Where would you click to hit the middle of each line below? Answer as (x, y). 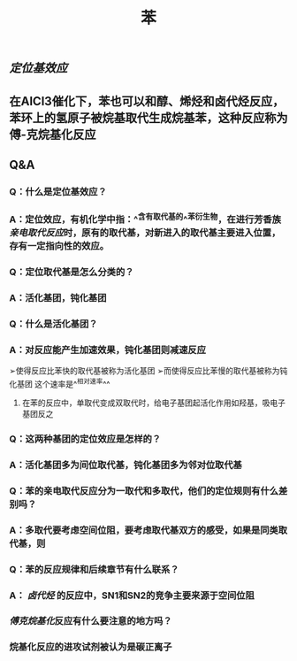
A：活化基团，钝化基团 (58, 298)
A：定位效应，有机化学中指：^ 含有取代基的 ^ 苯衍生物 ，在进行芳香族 (145, 219)
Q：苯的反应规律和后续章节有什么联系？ (94, 569)
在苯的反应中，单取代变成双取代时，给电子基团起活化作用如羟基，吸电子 (153, 403)
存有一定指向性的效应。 (59, 246)
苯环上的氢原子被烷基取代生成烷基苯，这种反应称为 (148, 117)
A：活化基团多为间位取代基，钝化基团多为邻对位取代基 (126, 465)
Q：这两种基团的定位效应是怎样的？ (85, 439)
